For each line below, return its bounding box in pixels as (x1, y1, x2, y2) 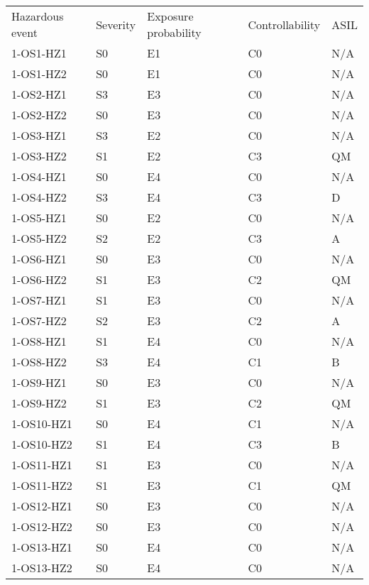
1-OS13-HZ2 (11, 559, 72, 576)
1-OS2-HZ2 (11, 106, 67, 123)
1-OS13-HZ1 (11, 539, 72, 555)
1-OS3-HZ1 (11, 127, 67, 143)
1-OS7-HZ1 (11, 292, 67, 308)
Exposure (147, 8, 194, 24)
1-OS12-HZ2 (11, 518, 72, 535)
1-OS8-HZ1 (11, 333, 67, 349)
